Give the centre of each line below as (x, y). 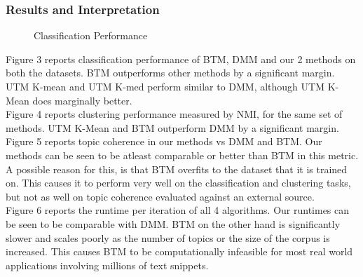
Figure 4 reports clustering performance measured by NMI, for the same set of (174, 114)
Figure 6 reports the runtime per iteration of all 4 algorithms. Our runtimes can (178, 210)
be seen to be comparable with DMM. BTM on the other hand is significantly (173, 223)
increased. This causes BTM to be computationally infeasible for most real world (179, 251)
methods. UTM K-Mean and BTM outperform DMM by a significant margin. (172, 127)
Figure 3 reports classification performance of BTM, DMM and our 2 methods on (181, 59)
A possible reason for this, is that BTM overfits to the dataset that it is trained (177, 169)
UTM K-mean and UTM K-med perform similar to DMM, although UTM (165, 86)
